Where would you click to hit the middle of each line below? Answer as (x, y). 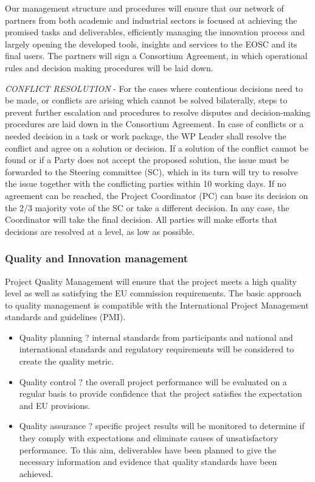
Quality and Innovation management (97, 258)
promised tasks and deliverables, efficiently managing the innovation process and (155, 32)
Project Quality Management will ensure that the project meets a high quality (151, 281)
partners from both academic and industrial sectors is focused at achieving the (151, 20)
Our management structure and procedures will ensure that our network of (144, 8)
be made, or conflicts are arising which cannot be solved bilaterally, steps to (146, 100)
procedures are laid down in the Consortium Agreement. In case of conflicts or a (154, 124)
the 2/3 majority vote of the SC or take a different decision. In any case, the (147, 207)
